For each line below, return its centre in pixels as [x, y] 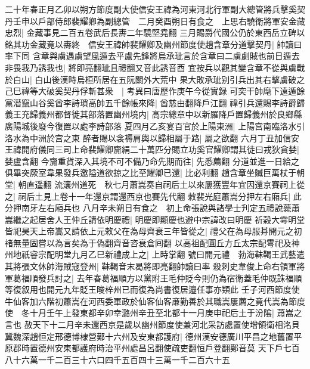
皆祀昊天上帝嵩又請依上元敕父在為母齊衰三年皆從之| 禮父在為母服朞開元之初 [154, 231]
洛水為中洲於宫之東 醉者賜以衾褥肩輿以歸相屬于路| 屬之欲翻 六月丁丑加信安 [152, 137]
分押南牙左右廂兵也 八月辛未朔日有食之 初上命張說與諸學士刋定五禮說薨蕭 [152, 208]
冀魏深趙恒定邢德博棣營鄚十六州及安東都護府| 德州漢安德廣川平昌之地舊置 [149, 336]
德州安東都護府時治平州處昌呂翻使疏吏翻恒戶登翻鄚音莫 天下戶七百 [169, 348]
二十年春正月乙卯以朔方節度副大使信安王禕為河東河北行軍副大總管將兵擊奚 [151, 9]
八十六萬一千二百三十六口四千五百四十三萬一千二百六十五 [117, 359]
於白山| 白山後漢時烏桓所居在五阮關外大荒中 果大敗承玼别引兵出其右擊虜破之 [155, 79]
